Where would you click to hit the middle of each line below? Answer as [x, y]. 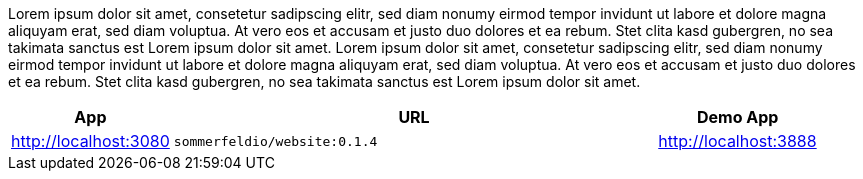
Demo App [737, 117]
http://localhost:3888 [737, 141]
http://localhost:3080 [90, 141]
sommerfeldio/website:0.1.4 [275, 141]
